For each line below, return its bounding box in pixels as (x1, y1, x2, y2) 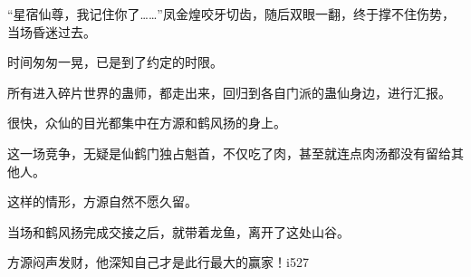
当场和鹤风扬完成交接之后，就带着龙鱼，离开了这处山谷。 (7, 222, 350, 241)
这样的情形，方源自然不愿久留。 (7, 192, 197, 211)
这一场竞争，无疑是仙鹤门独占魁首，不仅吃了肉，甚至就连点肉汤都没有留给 (7, 143, 451, 162)
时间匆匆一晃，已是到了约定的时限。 (7, 53, 223, 72)
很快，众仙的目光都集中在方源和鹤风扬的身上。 (7, 113, 286, 132)
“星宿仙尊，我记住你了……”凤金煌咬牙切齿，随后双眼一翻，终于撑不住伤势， (7, 5, 455, 23)
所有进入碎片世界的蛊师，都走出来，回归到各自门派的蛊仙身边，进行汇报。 (7, 82, 451, 101)
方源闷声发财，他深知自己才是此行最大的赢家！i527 (7, 253, 309, 272)
